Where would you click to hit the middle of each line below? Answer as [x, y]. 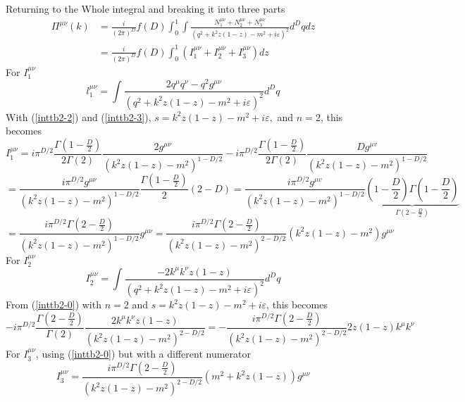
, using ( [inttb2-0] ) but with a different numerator [143, 354]
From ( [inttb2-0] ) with [54, 304]
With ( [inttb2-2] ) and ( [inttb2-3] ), [79, 117]
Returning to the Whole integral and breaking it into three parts [145, 8]
